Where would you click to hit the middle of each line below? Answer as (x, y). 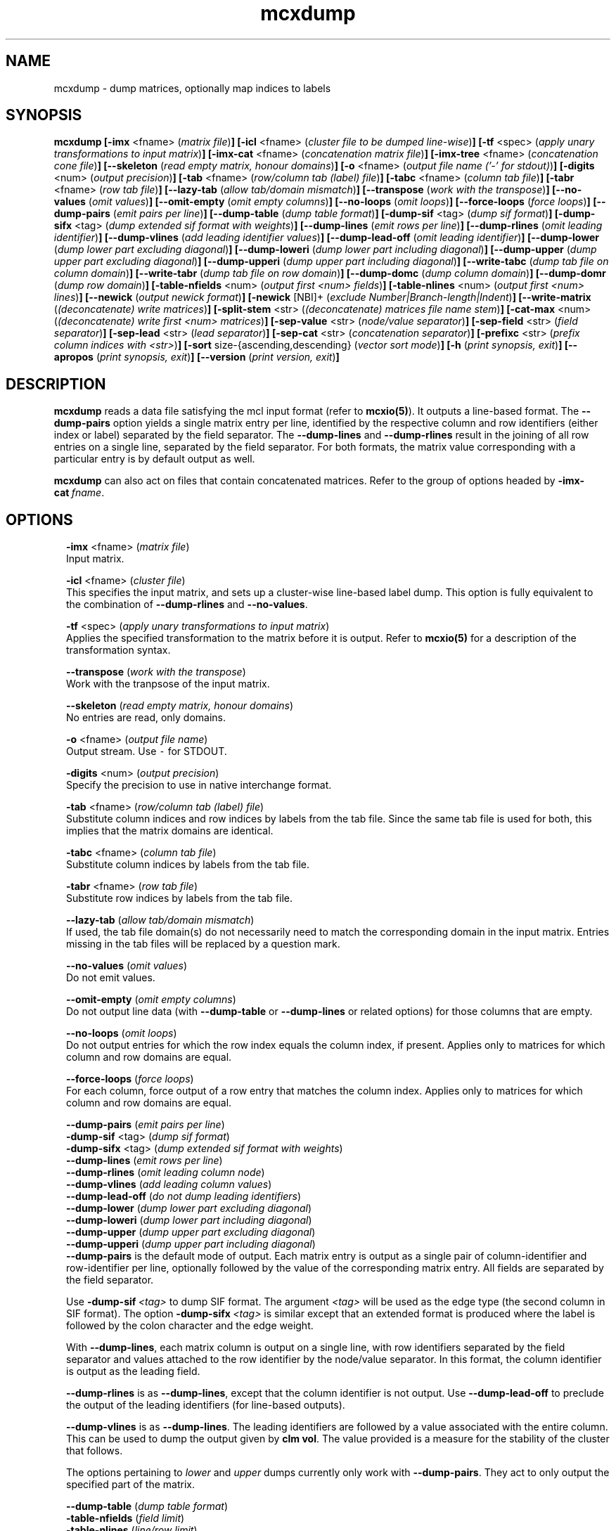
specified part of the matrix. (130, 1485)
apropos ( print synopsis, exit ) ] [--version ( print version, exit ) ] (197, 357)
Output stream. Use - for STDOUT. (147, 751)
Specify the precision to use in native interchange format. (199, 785)
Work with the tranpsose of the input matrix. (168, 684)
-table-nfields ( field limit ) (126, 1518)
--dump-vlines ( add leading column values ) (169, 1184)
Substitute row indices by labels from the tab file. (180, 898)
